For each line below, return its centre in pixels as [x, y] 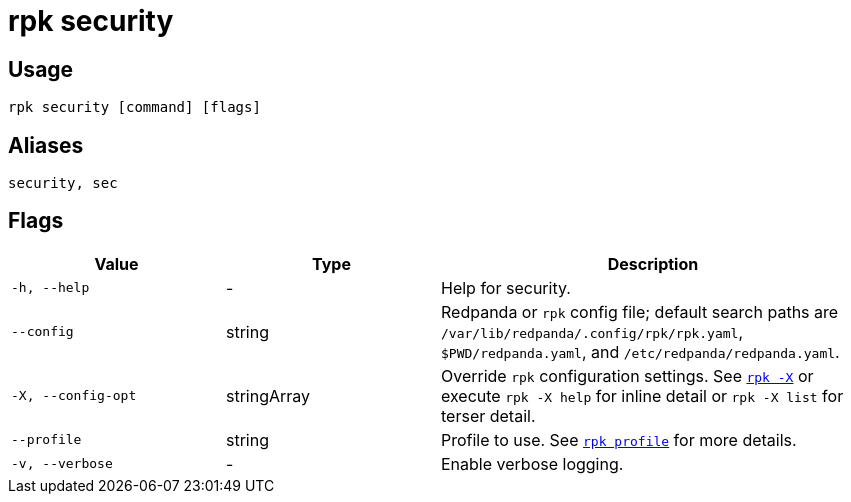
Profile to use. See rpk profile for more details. [619, 439]
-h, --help [50, 288]
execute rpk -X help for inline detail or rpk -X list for [642, 395]
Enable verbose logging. [532, 463]
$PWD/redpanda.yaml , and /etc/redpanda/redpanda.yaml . [640, 351]
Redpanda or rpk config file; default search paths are [640, 311]
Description [653, 263]
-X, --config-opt [74, 396]
